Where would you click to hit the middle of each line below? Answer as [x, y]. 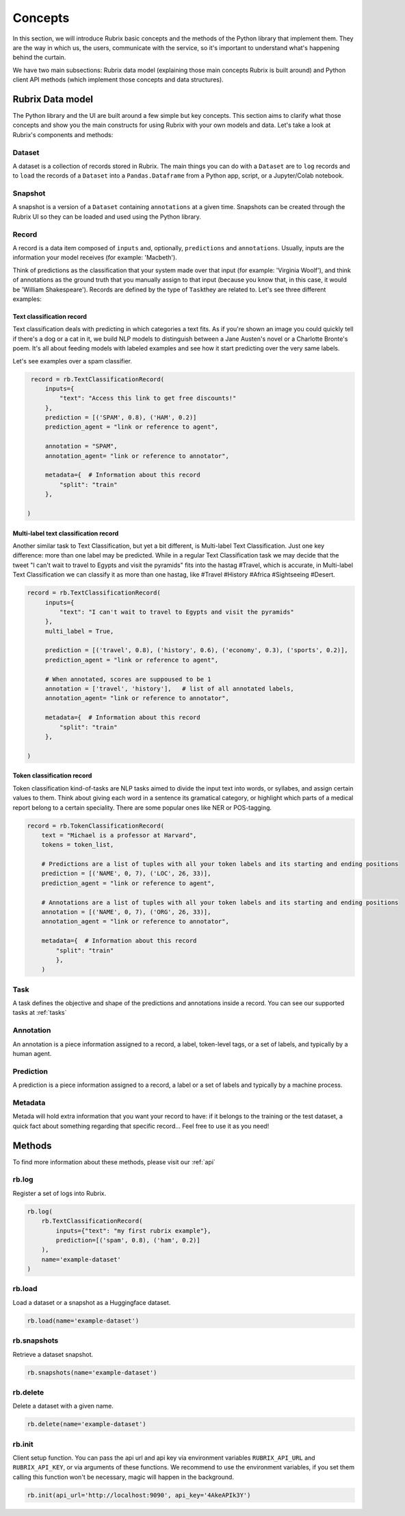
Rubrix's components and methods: [63, 134]
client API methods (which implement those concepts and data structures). [118, 80]
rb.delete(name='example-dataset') [87, 1424]
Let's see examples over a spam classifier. [73, 361]
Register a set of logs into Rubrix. [59, 1193]
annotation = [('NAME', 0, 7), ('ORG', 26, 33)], [126, 912]
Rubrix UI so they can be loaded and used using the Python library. [107, 217]
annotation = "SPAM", [81, 446]
